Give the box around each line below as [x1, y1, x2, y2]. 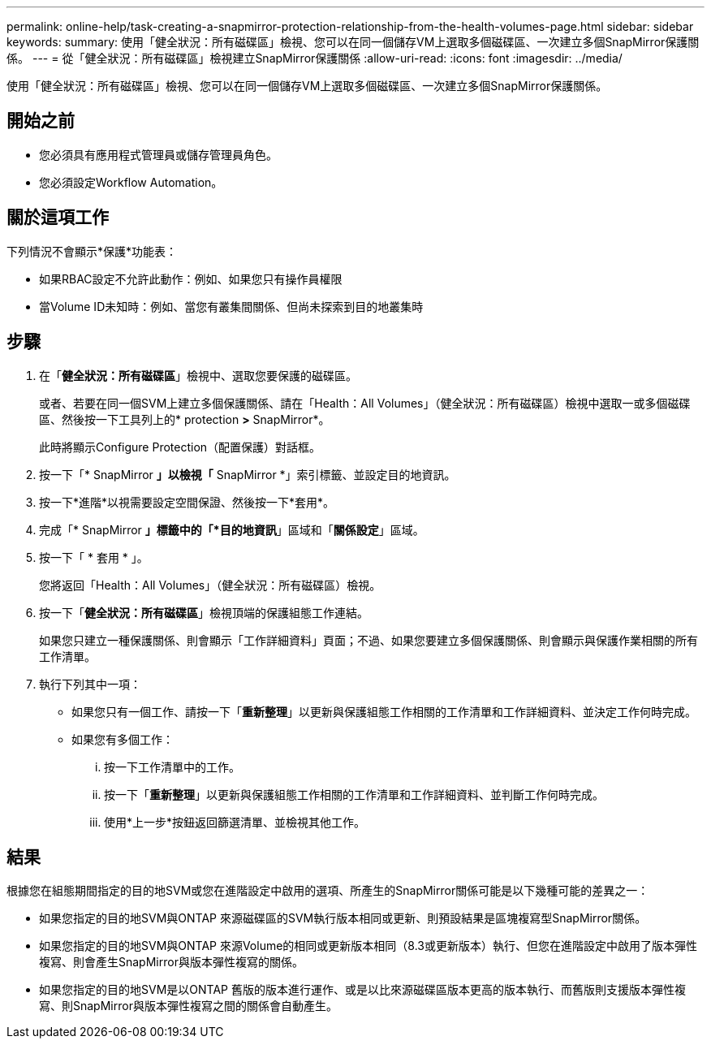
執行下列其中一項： [39, 676, 141, 691]
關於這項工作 [6, 207, 109, 228]
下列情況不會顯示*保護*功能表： [6, 244, 178, 258]
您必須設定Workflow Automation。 [39, 175, 223, 189]
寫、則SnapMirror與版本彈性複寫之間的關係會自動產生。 [39, 999, 338, 1013]
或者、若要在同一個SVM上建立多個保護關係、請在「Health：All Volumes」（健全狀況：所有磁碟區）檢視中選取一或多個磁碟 [39, 395, 691, 410]
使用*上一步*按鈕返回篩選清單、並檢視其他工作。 [104, 814, 366, 829]
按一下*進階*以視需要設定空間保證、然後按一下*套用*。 [39, 494, 335, 509]
